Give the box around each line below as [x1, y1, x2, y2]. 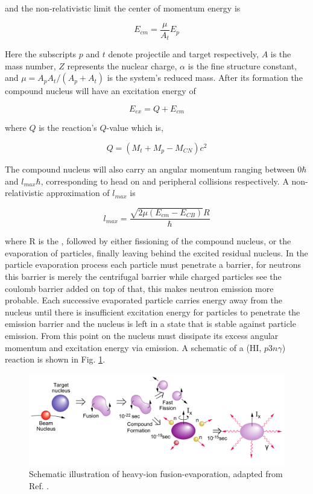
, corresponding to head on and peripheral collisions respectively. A [40, 174, 289, 187]
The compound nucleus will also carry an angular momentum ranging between [5, 162, 295, 175]
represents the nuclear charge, [67, 59, 177, 72]
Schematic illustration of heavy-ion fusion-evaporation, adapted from [29, 467, 283, 480]
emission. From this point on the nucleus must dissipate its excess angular [5, 329, 279, 342]
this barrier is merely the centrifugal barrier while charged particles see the [5, 270, 282, 283]
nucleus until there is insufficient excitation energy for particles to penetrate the [5, 305, 300, 318]
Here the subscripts [5, 48, 77, 60]
